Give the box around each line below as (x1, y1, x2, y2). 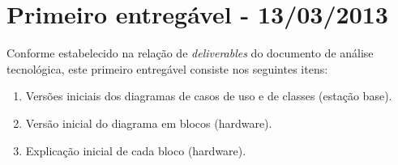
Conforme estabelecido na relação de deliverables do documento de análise (6, 44, 374, 61)
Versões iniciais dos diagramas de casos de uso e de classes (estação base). (25, 87, 392, 104)
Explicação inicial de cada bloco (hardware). (25, 142, 246, 159)
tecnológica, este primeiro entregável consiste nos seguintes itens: (6, 60, 328, 77)
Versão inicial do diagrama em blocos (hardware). (25, 114, 272, 131)
